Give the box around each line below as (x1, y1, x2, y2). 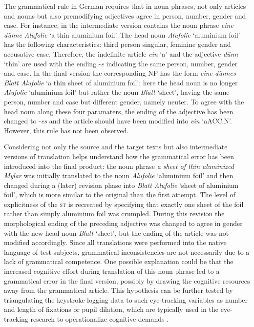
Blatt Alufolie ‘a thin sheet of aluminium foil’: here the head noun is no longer (4, 77, 238, 87)
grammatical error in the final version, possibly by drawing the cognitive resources (4, 275, 250, 286)
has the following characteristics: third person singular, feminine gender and (4, 39, 231, 49)
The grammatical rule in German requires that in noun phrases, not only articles (4, 1, 246, 11)
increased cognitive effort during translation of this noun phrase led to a (4, 266, 220, 276)
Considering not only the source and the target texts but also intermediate (4, 142, 228, 152)
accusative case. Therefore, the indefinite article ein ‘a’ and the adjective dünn (4, 48, 238, 59)
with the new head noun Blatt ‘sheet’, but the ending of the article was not (4, 227, 229, 238)
